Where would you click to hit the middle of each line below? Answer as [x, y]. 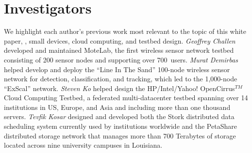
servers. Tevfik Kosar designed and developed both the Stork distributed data [119, 116]
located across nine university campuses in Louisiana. [83, 145]
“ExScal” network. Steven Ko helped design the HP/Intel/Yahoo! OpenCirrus [119, 88]
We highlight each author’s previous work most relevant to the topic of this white [125, 31]
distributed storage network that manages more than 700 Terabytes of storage [120, 135]
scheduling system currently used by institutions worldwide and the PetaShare [120, 126]
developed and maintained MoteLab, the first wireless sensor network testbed [119, 50]
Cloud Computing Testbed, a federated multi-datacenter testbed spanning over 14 [126, 98]
